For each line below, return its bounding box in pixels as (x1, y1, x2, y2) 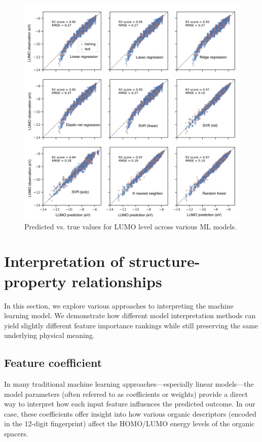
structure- (129, 251, 200, 271)
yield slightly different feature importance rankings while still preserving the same (4, 320, 258, 330)
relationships (71, 270, 162, 291)
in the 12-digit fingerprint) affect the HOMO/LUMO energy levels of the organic (4, 418, 255, 429)
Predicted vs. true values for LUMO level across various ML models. (24, 221, 237, 231)
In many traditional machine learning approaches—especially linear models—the (4, 379, 254, 389)
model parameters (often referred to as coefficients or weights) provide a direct (4, 388, 248, 399)
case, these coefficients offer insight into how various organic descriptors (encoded (4, 408, 256, 419)
